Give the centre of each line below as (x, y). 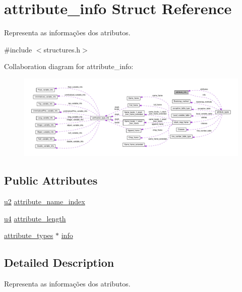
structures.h (62, 49)
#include (18, 49)
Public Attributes (51, 180)
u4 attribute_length (35, 218)
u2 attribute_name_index (45, 201)
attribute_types (29, 235)
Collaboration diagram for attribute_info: (69, 66)
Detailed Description (59, 262)
